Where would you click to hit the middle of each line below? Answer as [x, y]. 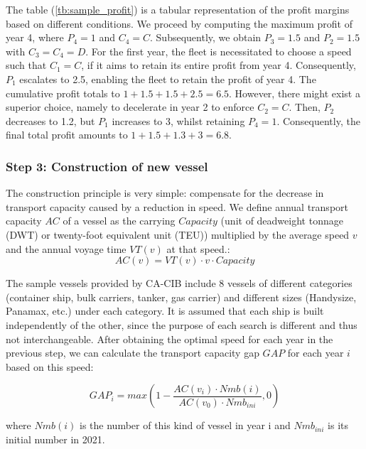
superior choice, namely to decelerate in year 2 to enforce [130, 107]
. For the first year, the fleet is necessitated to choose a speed [219, 51]
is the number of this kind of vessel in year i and [185, 425]
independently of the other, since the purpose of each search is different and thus [182, 324]
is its [338, 425]
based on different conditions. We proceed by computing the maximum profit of [179, 23]
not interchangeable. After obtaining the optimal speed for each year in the [169, 339]
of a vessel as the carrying [119, 221]
